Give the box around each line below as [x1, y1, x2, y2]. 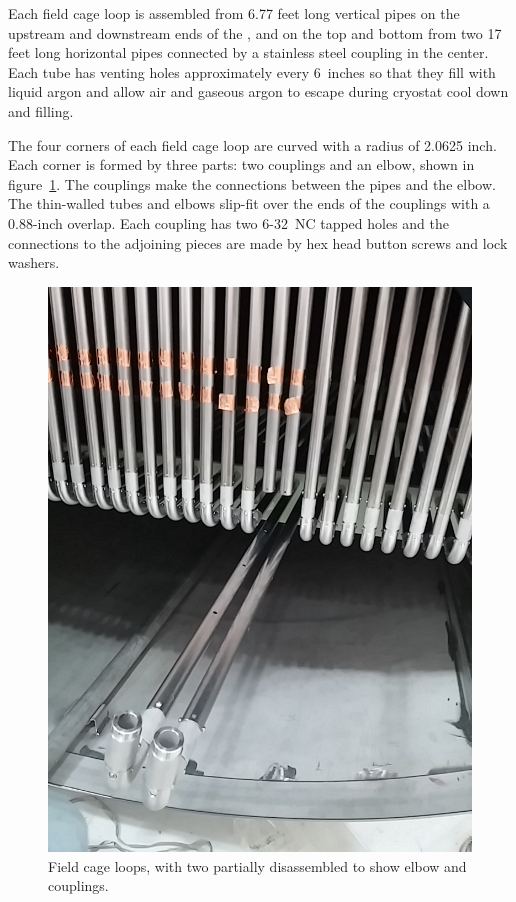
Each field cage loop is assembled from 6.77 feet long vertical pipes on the [8, 3, 460, 23]
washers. [8, 252, 60, 273]
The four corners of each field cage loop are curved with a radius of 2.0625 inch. [8, 134, 497, 155]
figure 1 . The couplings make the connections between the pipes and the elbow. [8, 173, 496, 194]
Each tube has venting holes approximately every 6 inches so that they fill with [8, 61, 496, 82]
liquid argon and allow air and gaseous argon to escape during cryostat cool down [8, 81, 509, 102]
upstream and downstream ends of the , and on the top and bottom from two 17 [8, 22, 502, 43]
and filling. [8, 100, 74, 121]
